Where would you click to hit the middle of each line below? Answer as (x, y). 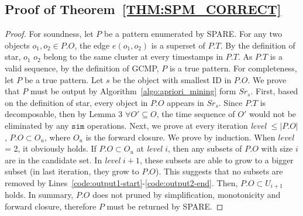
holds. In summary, (39, 195)
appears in (185, 102)
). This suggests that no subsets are (219, 171)
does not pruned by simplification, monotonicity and (187, 195)
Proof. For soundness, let (49, 34)
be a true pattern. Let (64, 79)
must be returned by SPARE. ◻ (165, 206)
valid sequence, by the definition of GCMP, (82, 68)
